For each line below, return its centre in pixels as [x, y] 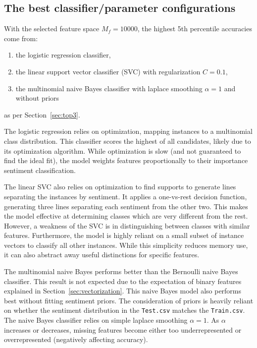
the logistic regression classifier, [63, 55]
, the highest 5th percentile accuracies [195, 29]
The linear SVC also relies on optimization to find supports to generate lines [120, 187]
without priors [37, 98]
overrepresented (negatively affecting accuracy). [76, 339]
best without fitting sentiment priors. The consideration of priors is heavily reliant [129, 300]
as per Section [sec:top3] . [42, 114]
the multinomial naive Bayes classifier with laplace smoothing [109, 88]
